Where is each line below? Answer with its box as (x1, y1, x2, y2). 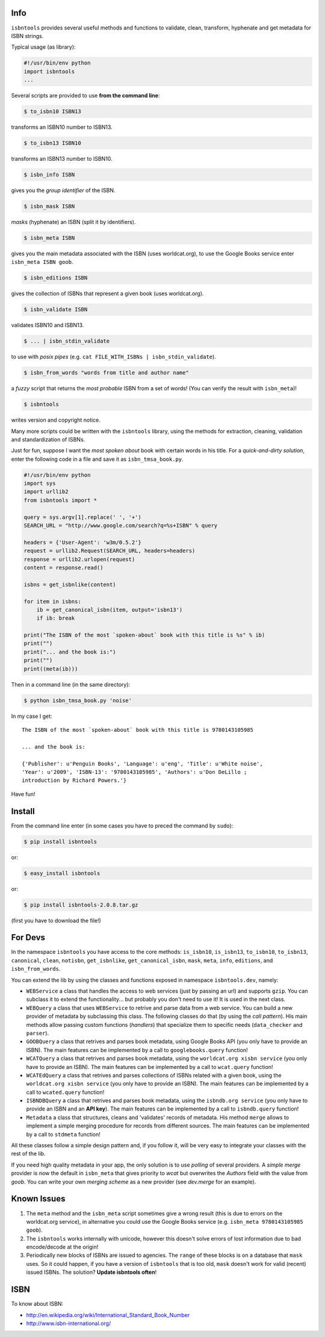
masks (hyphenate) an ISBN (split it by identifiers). (11, 218, 136, 225)
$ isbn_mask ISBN (23, 202, 75, 210)
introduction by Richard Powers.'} (22, 777, 127, 784)
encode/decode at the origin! (26, 1244, 99, 1251)
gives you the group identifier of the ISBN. (11, 187, 116, 194)
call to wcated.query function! (26, 1088, 105, 1095)
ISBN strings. (11, 32, 44, 39)
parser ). (26, 1029, 49, 1036)
